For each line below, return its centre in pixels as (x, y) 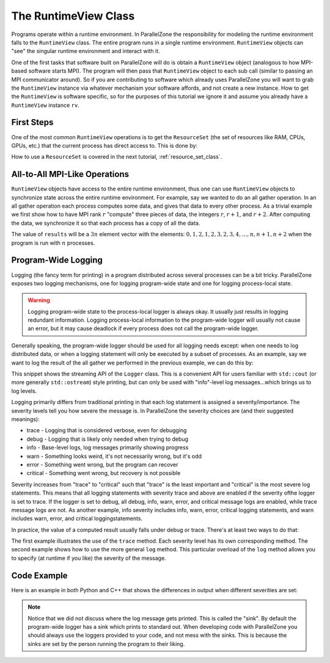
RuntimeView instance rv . (45, 105)
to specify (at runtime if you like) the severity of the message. (89, 558)
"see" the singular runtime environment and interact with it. (86, 51)
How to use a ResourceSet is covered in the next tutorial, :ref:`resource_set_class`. (117, 157)
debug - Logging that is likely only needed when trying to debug (108, 439)
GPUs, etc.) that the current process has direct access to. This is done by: (105, 145)
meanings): (25, 419)
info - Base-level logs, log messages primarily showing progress (108, 447)
